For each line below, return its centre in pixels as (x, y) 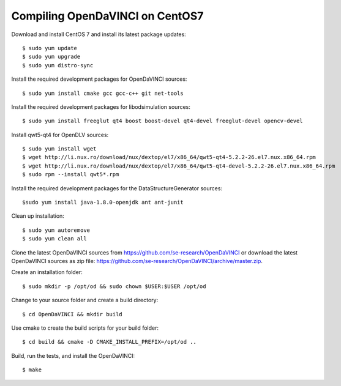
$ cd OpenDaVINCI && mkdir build (72, 314)
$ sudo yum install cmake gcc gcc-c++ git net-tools (103, 93)
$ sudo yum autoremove (56, 230)
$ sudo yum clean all (54, 239)
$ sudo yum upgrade (51, 57)
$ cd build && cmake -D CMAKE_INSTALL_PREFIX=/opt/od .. (110, 342)
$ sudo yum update (50, 48)
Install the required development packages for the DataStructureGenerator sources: (117, 188)
